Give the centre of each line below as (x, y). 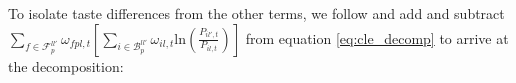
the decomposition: (66, 65)
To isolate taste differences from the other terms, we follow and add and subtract (256, 13)
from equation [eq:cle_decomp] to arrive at (377, 37)
